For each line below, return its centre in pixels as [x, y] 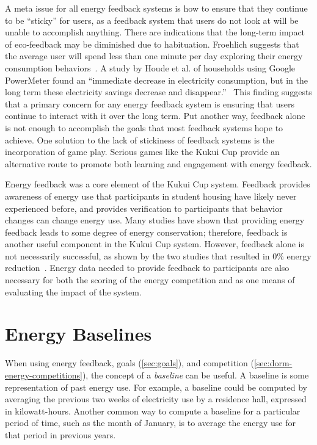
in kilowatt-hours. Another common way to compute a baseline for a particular [153, 411]
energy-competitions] [44, 374]
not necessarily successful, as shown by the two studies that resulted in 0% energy [158, 255]
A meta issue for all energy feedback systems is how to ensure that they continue [156, 8]
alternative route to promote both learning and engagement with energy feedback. [158, 163]
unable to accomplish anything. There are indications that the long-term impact [155, 32]
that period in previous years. [60, 434]
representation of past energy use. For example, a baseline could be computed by [156, 387]
